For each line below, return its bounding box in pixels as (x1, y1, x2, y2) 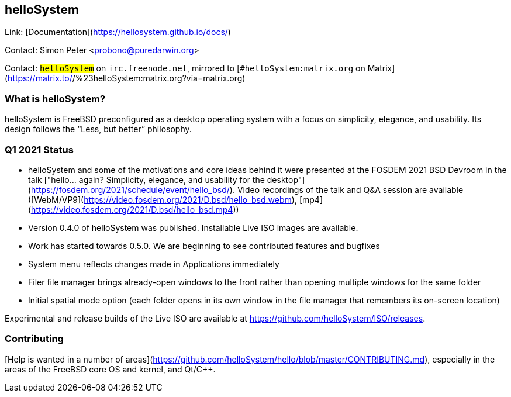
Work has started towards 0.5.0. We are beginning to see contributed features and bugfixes (28, 240, 380, 251)
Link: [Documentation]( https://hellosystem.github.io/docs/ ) (5, 27, 231, 37)
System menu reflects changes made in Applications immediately (28, 258, 279, 269)
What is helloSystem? (5, 92, 106, 105)
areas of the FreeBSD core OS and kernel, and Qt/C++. (5, 364, 216, 374)
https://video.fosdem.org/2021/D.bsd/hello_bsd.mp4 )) (31, 204, 239, 215)
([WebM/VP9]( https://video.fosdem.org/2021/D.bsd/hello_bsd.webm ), (28, 194, 297, 205)
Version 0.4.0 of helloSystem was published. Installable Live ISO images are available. (28, 222, 358, 233)
